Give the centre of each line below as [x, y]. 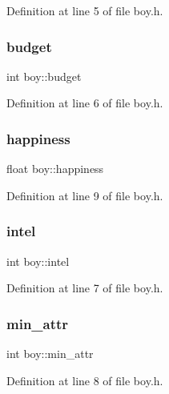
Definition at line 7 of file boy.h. [85, 288]
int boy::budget [44, 76]
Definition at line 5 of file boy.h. [85, 10]
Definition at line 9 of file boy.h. [85, 195]
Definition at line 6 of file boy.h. [85, 103]
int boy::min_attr [50, 354]
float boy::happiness [55, 169]
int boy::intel [38, 261]
